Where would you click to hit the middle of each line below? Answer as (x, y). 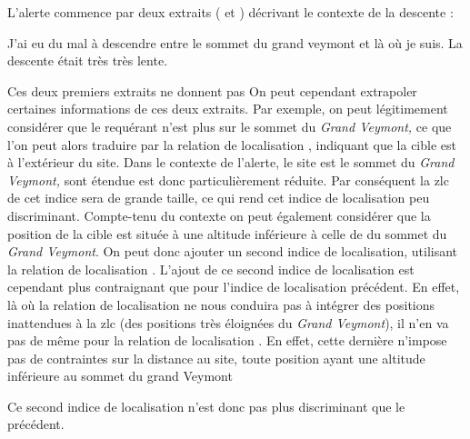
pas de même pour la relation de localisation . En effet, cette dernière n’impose (227, 340)
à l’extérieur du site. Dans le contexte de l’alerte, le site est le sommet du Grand (231, 162)
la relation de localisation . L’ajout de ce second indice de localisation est (211, 269)
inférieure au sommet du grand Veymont (120, 376)
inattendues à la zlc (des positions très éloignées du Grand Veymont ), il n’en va (228, 322)
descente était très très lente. (88, 60)
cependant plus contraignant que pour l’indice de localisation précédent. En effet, (234, 287)
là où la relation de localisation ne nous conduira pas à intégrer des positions (221, 304)
